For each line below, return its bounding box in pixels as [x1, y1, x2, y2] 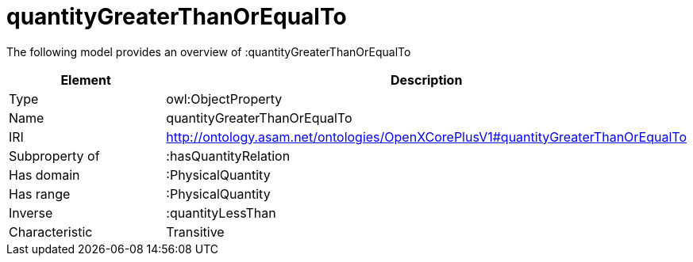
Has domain [9, 166, 80, 183]
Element [60, 71, 111, 88]
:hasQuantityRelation [166, 147, 291, 164]
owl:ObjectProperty [166, 90, 283, 107]
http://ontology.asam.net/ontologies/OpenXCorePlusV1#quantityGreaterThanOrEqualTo [166, 128, 687, 145]
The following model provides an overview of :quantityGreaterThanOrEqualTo [6, 44, 411, 59]
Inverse [9, 204, 53, 221]
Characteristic [9, 223, 93, 240]
